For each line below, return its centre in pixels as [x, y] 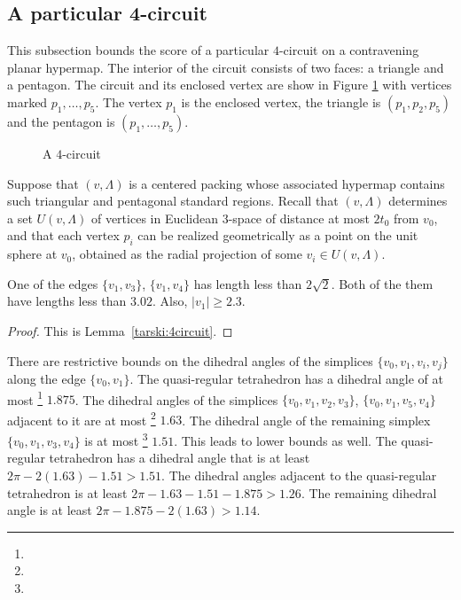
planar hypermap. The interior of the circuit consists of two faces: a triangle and [226, 67]
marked [27, 101]
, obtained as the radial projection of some [187, 254]
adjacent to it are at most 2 [82, 418]
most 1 [25, 398]
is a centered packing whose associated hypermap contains [287, 183]
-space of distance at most [299, 218]
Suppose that [43, 183]
